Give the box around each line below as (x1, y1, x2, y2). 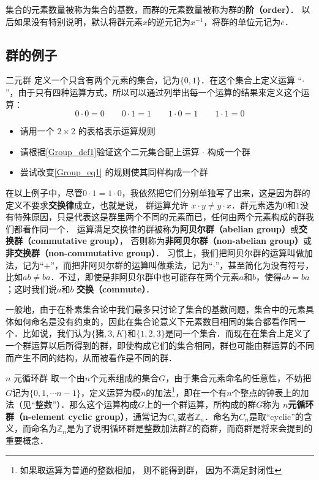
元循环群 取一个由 (13, 371, 85, 384)
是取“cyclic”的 (249, 410, 304, 422)
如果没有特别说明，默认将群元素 (13, 15, 143, 28)
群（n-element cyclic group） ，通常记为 (6, 410, 168, 422)
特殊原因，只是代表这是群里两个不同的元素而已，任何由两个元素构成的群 (13, 210, 306, 223)
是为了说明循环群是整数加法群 (67, 422, 187, 435)
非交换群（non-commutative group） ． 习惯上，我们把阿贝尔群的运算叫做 (6, 246, 304, 259)
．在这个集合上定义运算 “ (200, 74, 302, 86)
